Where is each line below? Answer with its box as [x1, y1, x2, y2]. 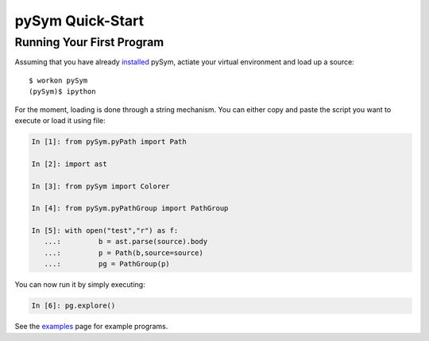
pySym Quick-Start [14, 12, 145, 29]
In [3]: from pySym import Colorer [31, 181, 170, 191]
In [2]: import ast [31, 159, 107, 169]
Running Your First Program [14, 35, 164, 49]
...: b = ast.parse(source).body [44, 237, 208, 246]
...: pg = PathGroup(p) [44, 259, 170, 269]
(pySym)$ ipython [29, 87, 96, 96]
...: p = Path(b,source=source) [44, 248, 204, 258]
